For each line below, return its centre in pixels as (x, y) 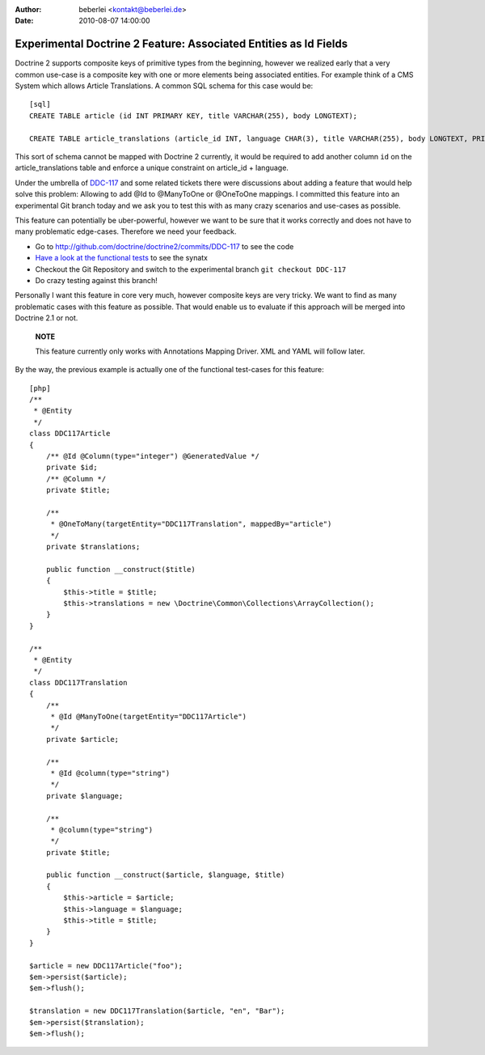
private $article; (82, 739)
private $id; (72, 468)
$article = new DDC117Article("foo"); (106, 966)
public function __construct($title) (120, 569)
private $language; (84, 796)
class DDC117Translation (78, 682)
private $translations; (93, 547)
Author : (28, 9)
